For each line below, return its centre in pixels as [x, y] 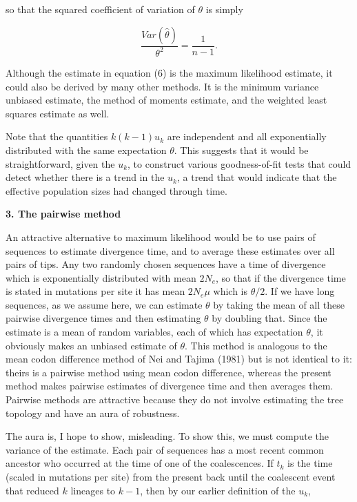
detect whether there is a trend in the [85, 177]
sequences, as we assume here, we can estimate [104, 304]
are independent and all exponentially [247, 136]
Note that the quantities [57, 136]
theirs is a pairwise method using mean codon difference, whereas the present [169, 372]
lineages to [93, 490]
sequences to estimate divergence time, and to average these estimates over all [170, 250]
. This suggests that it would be [241, 149]
